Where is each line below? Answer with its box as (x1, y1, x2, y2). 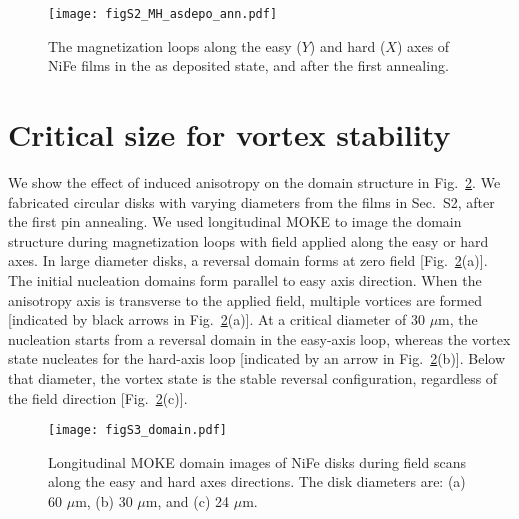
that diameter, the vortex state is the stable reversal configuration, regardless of (8, 367, 498, 388)
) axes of (396, 35, 450, 56)
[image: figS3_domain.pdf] (48, 423, 227, 438)
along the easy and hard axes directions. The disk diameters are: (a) (48, 471, 466, 492)
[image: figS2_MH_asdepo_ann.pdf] (48, 7, 278, 21)
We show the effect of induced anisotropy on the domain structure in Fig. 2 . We (8, 171, 501, 192)
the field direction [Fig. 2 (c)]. (8, 387, 188, 408)
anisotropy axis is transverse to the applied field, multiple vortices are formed (8, 289, 482, 310)
